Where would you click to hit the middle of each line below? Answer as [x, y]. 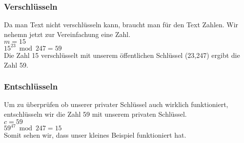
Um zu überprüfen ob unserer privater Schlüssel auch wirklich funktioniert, [116, 104]
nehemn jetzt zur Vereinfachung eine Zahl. [67, 34]
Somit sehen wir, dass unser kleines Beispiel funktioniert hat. [95, 135]
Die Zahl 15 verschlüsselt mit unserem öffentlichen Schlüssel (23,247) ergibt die [122, 55]
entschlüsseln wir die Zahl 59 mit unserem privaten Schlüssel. [95, 114]
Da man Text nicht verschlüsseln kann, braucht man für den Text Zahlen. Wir [121, 25]
